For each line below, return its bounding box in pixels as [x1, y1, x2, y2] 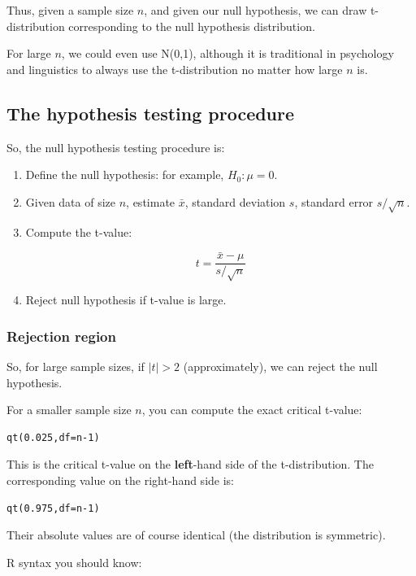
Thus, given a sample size [6, 2, 134, 18]
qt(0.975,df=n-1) [6, 502, 100, 514]
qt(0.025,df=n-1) [6, 431, 100, 443]
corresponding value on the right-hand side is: [6, 471, 234, 488]
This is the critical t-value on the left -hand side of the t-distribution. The [6, 456, 374, 473]
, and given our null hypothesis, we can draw [144, 2, 367, 18]
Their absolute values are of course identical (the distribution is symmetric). [6, 526, 386, 543]
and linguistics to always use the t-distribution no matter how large [6, 60, 343, 77]
